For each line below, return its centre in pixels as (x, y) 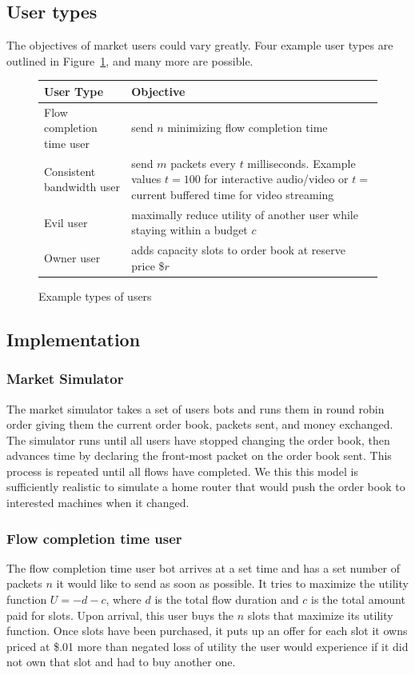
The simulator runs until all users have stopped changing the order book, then (198, 439)
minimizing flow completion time (247, 128)
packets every (203, 163)
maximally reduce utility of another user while (245, 214)
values (146, 179)
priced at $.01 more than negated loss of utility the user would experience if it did (207, 646)
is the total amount (358, 599)
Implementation (74, 339)
